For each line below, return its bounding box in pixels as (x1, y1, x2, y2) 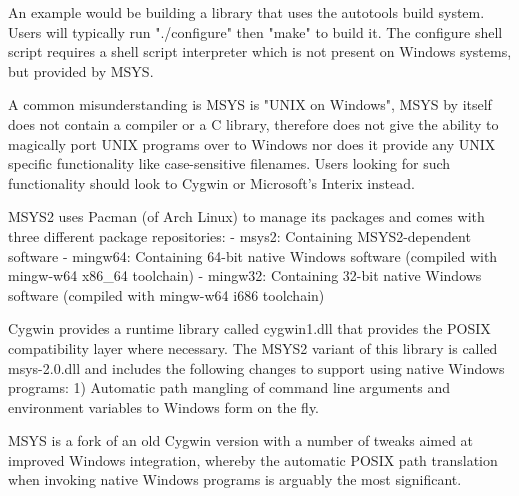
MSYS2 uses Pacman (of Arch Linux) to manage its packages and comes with (8, 206, 485, 227)
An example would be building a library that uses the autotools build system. (8, 2, 485, 22)
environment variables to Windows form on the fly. (8, 396, 320, 417)
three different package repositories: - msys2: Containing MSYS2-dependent (8, 225, 471, 246)
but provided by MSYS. (8, 60, 154, 81)
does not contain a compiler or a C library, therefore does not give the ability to (8, 113, 499, 134)
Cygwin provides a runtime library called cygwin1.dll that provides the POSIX (8, 318, 491, 339)
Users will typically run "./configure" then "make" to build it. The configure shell (8, 21, 503, 42)
